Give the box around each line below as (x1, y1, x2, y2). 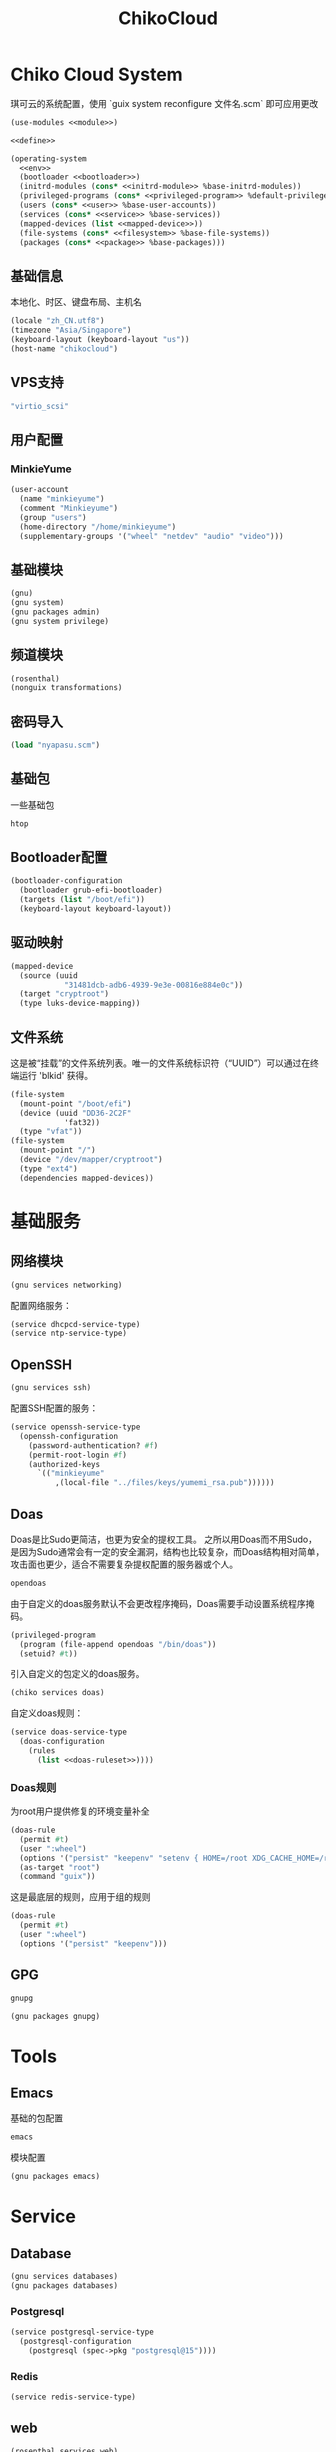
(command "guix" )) (19, 1872, 97, 1882)
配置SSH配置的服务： (10, 1402, 99, 1414)
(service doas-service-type (10, 1727, 128, 1737)
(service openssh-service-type (10, 1422, 141, 1432)
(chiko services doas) (10, 1688, 105, 1698)
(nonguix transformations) (10, 683, 123, 693)
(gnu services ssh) (10, 1383, 92, 1393)
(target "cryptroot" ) (19, 989, 110, 999)
